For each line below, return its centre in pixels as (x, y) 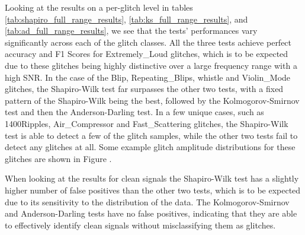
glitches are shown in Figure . (58, 158)
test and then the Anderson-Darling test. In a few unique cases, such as (134, 112)
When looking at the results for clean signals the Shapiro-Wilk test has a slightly (152, 178)
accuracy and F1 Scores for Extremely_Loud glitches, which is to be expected (147, 54)
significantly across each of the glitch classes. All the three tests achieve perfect (148, 42)
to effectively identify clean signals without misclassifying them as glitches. (140, 225)
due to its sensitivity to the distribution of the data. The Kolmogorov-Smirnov (147, 201)
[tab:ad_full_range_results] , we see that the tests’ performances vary (131, 31)
